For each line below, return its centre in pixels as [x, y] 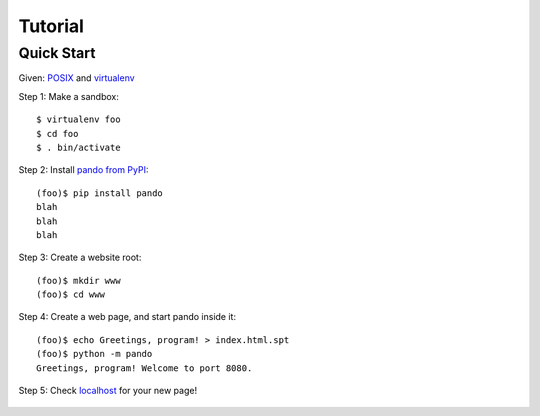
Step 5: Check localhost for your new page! [108, 391]
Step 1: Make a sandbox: [68, 96]
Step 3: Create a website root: [80, 257]
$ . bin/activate [78, 147]
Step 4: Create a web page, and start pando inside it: [127, 317]
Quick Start [57, 53]
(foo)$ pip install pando [100, 193]
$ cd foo [57, 133]
